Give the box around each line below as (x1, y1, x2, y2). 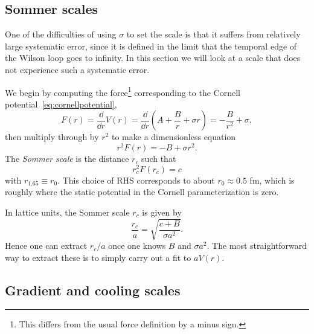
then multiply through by (5, 130, 99, 143)
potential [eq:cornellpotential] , (5, 97, 117, 110)
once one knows (108, 239, 166, 252)
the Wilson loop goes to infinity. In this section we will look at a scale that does (5, 51, 301, 64)
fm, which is (249, 173, 295, 186)
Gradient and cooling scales (5, 280, 181, 299)
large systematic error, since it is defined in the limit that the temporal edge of (5, 39, 297, 52)
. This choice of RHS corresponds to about (57, 173, 215, 186)
